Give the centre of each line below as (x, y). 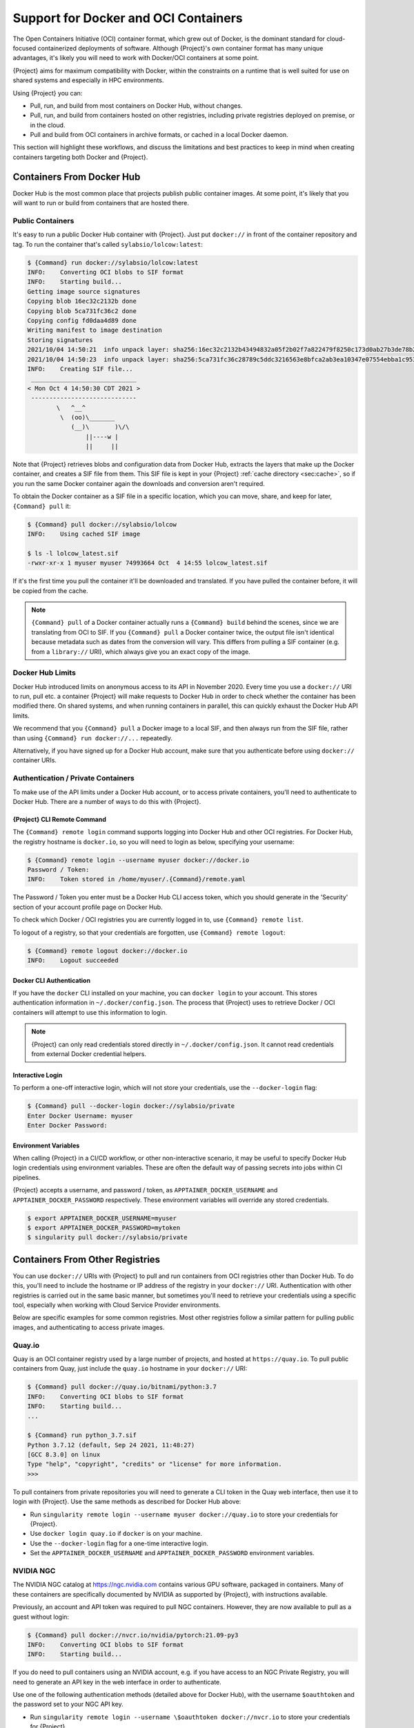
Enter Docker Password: (68, 1126)
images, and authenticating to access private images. (89, 1327)
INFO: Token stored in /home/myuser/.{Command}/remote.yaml (137, 879)
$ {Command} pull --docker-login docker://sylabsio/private (131, 1106)
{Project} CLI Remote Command (60, 819)
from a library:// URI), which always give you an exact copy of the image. (141, 651)
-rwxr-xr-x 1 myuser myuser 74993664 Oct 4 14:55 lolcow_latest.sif (147, 563)
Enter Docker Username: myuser (80, 1116)
